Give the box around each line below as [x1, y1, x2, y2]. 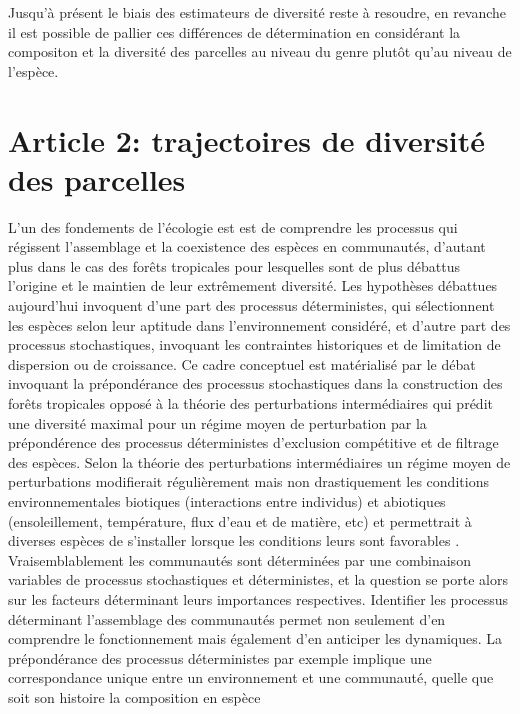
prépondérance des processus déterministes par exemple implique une [8, 647, 432, 668]
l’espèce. [8, 60, 59, 81]
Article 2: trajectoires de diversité [8, 119, 486, 160]
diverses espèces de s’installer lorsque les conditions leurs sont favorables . [8, 530, 460, 551]
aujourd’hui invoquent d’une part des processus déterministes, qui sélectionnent [8, 295, 495, 316]
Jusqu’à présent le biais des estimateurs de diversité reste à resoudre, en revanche [8, 2, 507, 22]
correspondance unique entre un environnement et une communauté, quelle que [8, 667, 494, 688]
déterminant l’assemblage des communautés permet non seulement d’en [8, 608, 446, 629]
